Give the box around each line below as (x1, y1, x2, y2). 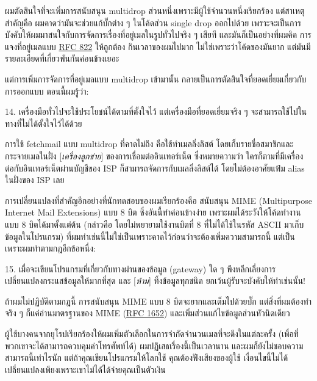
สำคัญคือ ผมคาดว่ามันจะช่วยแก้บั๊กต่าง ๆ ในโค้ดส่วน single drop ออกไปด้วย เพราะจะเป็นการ (5, 16, 301, 29)
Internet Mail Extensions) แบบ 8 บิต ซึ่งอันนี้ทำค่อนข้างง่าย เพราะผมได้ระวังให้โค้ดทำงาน (5, 206, 301, 219)
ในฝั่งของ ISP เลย (5, 173, 65, 186)
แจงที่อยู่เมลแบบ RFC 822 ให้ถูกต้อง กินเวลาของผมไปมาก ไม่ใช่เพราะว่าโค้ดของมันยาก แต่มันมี (5, 40, 311, 53)
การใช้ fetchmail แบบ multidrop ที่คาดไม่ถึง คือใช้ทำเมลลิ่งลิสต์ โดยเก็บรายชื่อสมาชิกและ (5, 137, 294, 150)
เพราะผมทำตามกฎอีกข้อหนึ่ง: (5, 242, 96, 255)
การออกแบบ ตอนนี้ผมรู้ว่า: (5, 84, 89, 97)
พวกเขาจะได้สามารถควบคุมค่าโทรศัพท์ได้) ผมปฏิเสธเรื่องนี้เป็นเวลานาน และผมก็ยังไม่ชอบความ (5, 339, 304, 352)
